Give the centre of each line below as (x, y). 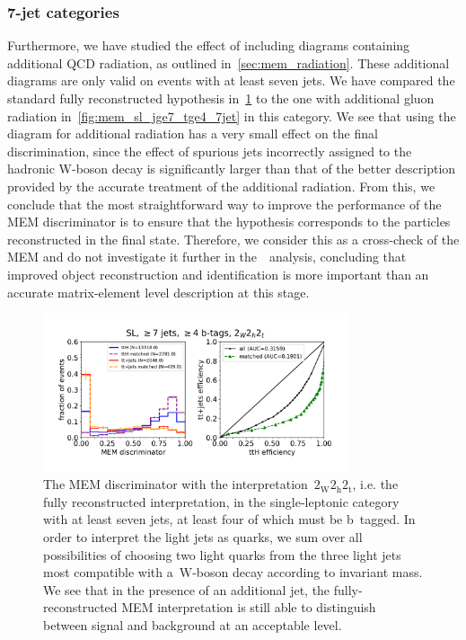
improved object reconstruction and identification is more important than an (218, 274)
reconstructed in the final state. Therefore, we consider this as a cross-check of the (233, 239)
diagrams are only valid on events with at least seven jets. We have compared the (231, 80)
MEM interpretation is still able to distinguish (249, 607)
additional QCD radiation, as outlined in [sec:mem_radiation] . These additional (229, 62)
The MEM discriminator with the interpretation (176, 484)
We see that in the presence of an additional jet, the (187, 589)
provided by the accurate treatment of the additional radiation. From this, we (221, 186)
